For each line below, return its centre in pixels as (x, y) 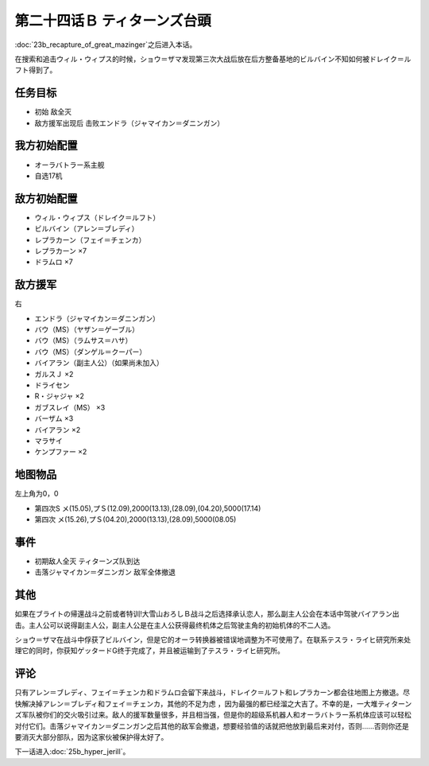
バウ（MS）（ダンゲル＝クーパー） (91, 352)
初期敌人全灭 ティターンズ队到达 (87, 561)
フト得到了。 (36, 70)
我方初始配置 (46, 146)
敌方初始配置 (46, 198)
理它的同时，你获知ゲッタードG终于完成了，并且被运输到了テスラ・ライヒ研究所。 (150, 651)
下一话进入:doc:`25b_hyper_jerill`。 (72, 752)
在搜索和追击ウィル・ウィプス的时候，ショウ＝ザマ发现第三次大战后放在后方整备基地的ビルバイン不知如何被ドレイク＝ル (213, 59)
